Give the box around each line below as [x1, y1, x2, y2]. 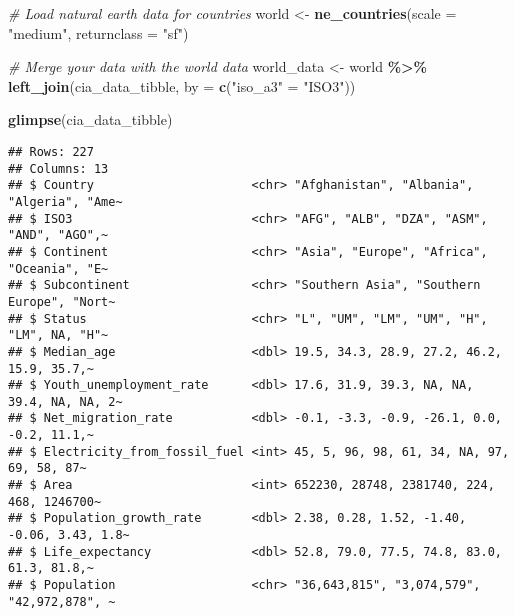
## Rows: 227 [8, 144, 94, 159]
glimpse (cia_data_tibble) [8, 109, 173, 130]
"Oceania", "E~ [8, 261, 109, 276]
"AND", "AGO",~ [8, 228, 109, 243]
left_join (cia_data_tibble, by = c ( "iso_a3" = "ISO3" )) [8, 75, 356, 96]
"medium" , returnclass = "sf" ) [8, 22, 189, 43]
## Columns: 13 [8, 161, 109, 176]
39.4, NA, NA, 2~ [8, 394, 123, 409]
